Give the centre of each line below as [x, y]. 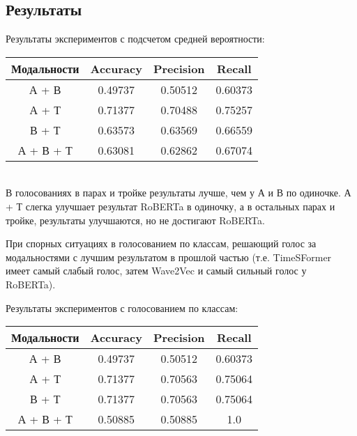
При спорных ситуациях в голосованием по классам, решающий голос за [161, 243]
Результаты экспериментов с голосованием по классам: [122, 307]
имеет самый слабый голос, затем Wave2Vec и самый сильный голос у [156, 271]
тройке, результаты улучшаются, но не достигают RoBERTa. [135, 220]
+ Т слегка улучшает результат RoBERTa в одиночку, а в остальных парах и [170, 206]
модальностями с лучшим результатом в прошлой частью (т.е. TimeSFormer [169, 257]
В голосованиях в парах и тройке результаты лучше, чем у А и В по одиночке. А [178, 193]
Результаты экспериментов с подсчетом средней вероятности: [135, 39]
